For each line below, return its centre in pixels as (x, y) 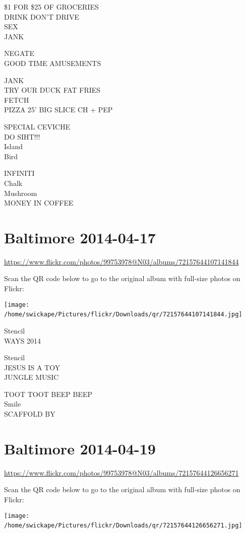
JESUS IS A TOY (32, 367)
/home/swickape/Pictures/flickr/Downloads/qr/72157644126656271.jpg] (123, 526)
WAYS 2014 (23, 340)
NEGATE (19, 53)
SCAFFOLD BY (30, 414)
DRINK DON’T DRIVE (42, 16)
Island (14, 146)
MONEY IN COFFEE (39, 203)
